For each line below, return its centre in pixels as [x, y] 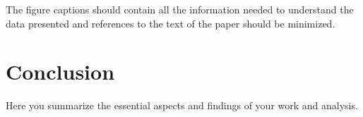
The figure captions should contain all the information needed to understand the [180, 9]
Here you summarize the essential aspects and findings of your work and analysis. [182, 105]
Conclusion [60, 72]
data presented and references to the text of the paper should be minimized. [171, 23]
